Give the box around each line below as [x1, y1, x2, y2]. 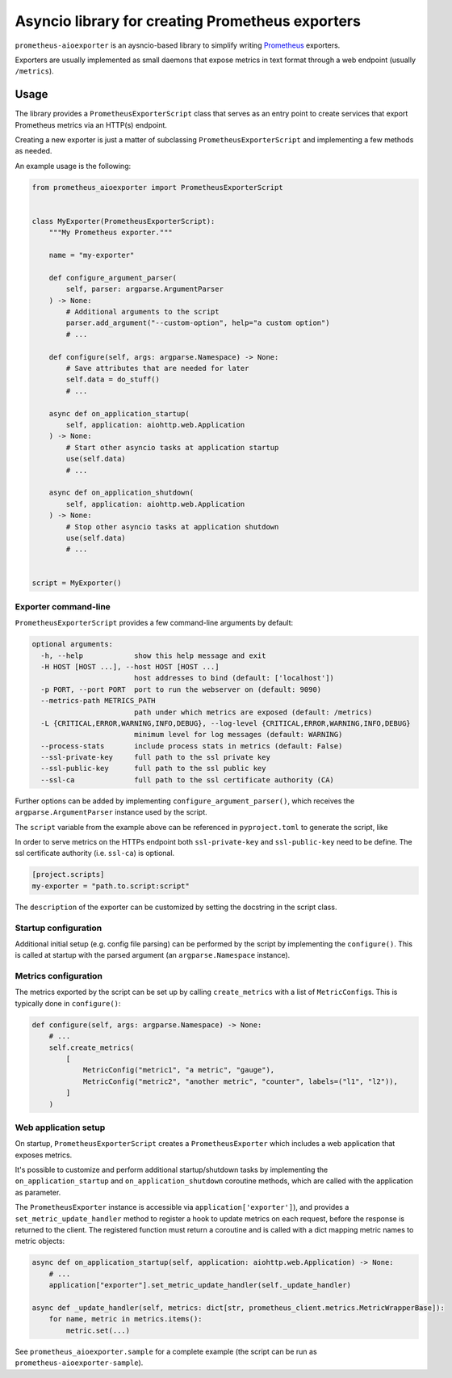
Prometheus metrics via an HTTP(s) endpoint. [15, 120, 167, 129]
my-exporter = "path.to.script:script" [31, 881, 190, 891]
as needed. [15, 146, 52, 156]
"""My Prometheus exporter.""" [48, 228, 173, 238]
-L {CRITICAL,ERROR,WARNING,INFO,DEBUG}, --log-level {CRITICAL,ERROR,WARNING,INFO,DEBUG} [40, 718, 411, 727]
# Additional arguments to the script [65, 307, 220, 317]
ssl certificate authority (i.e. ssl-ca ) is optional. [15, 849, 175, 858]
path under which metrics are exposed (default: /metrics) [133, 707, 373, 717]
